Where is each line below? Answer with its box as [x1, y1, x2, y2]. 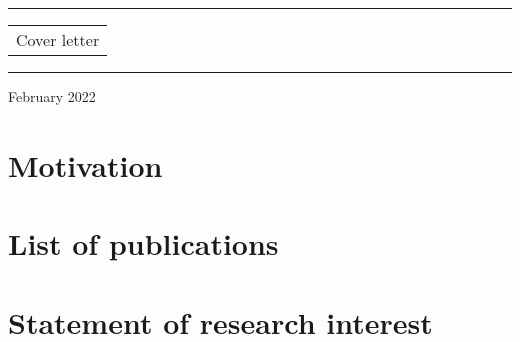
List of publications [8, 223, 279, 264]
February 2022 [8, 86, 96, 106]
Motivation [8, 144, 163, 185]
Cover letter [16, 28, 100, 51]
